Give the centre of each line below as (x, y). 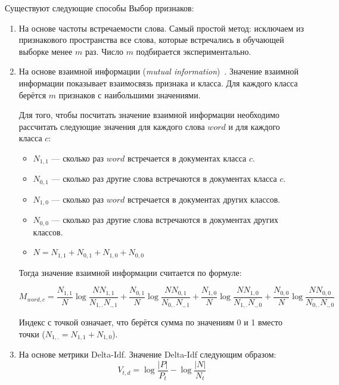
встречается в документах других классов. (204, 199)
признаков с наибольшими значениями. (130, 94)
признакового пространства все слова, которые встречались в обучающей (151, 40)
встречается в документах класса (187, 158)
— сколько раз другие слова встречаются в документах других (165, 220)
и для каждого (254, 126)
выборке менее (46, 51)
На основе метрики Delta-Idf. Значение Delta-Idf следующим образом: (147, 354)
